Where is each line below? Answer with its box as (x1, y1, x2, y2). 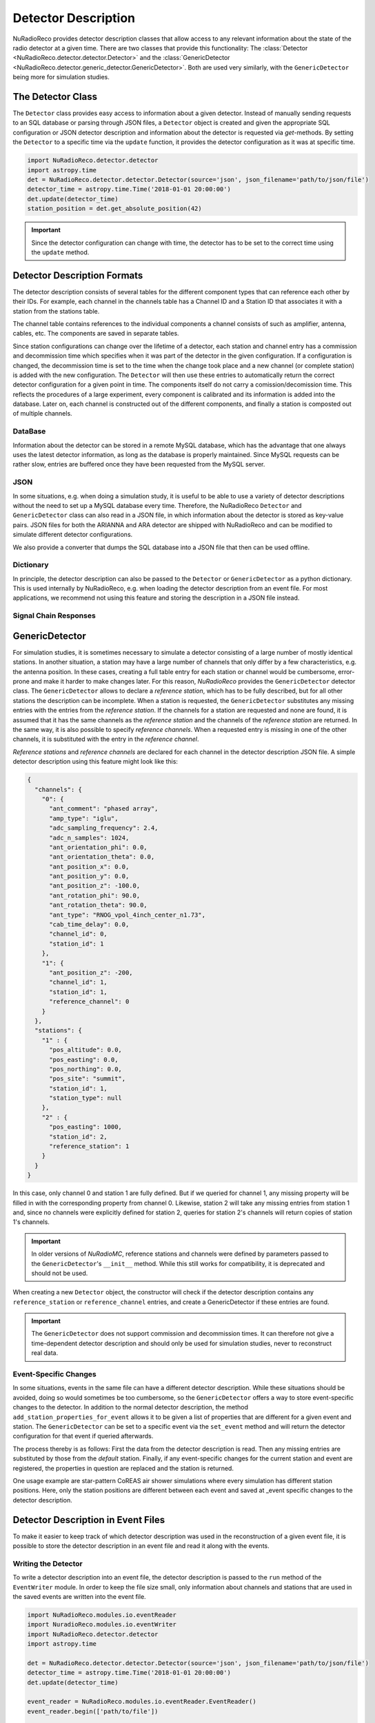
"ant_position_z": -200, (49, 968, 134, 977)
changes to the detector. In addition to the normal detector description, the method (12, 1403, 248, 1411)
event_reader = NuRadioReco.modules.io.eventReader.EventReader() (27, 1697, 256, 1706)
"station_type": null (49, 1094, 122, 1102)
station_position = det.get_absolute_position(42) (27, 205, 203, 213)
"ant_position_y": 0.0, (49, 873, 130, 880)
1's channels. (12, 1218, 50, 1226)
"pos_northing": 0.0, (49, 1065, 122, 1073)
